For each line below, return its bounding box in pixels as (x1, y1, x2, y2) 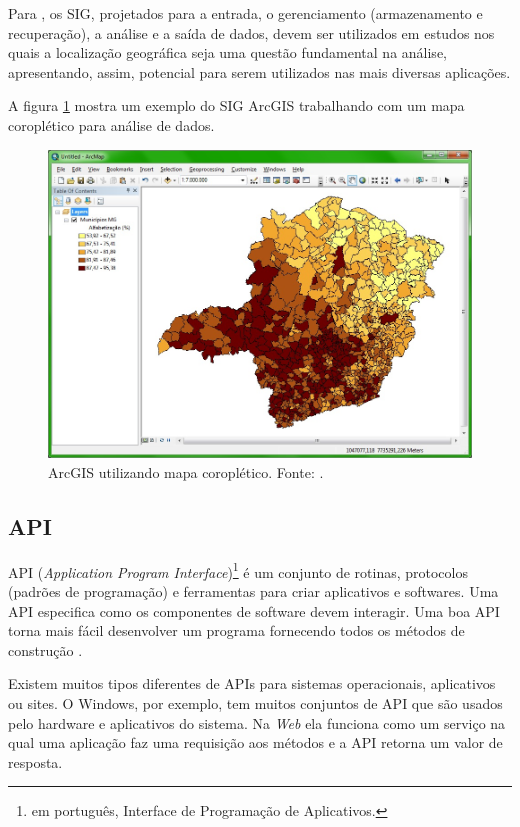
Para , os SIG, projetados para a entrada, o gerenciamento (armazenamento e (8, 3, 483, 23)
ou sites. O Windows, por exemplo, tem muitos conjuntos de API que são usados (8, 692, 503, 713)
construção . (8, 639, 83, 660)
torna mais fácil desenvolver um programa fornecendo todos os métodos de (8, 620, 465, 641)
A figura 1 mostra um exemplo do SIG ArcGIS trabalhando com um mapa (8, 95, 465, 116)
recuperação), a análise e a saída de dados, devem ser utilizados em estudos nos (8, 22, 495, 43)
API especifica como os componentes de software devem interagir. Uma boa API (8, 600, 500, 621)
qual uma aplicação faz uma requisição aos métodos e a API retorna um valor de (8, 732, 503, 753)
